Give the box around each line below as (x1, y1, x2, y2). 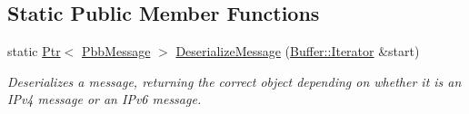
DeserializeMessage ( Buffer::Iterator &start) (175, 42, 420, 61)
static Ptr (7, 42, 61, 61)
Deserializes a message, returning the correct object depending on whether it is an (7, 71, 462, 90)
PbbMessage (81, 42, 151, 61)
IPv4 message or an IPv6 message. (7, 90, 202, 109)
